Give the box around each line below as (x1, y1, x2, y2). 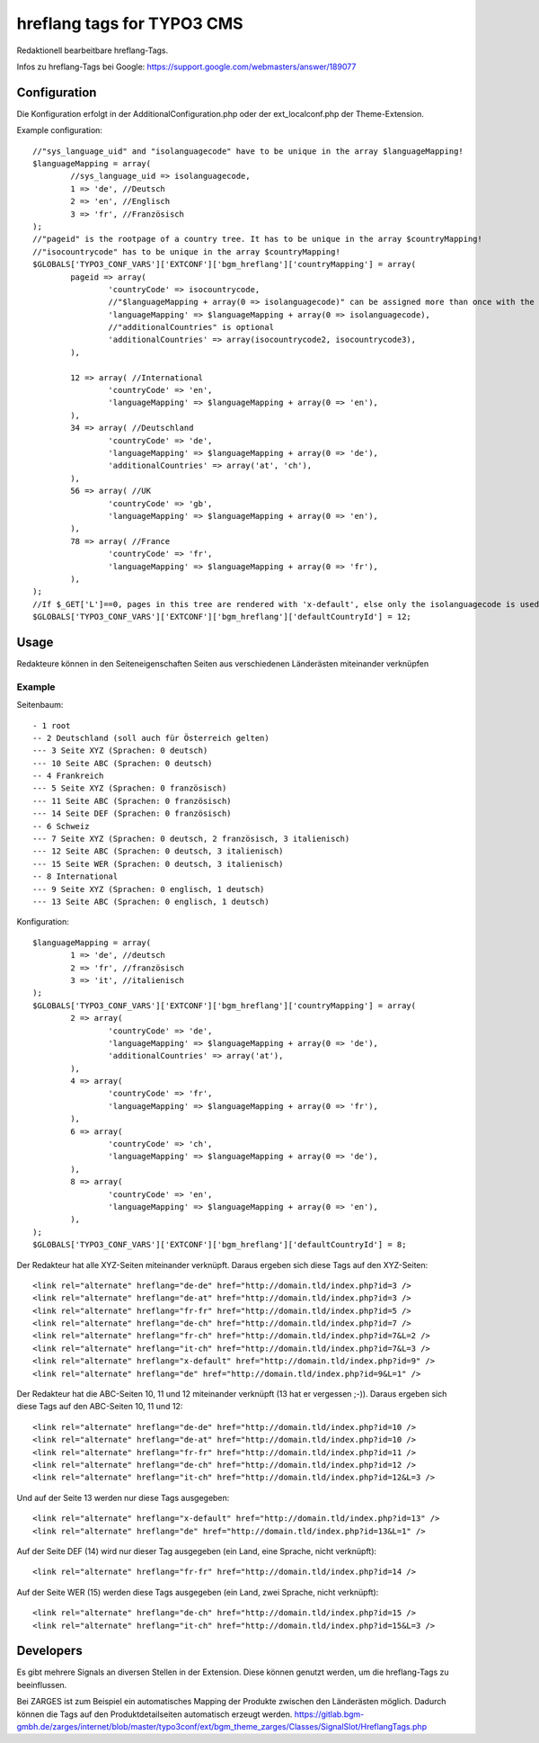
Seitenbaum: (16, 700, 64, 711)
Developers (16, 1643, 83, 1658)
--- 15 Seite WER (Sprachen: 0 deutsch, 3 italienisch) (32, 859, 284, 869)
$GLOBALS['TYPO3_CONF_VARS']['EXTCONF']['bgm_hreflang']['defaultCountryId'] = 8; (32, 1239, 407, 1250)
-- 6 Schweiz (32, 821, 90, 831)
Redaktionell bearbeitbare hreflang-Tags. (16, 45, 169, 56)
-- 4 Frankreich (32, 771, 104, 782)
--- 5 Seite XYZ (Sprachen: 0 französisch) (32, 783, 227, 793)
